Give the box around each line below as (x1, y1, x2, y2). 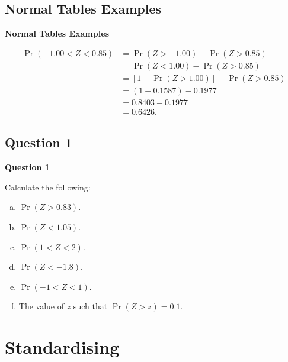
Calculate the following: (5, 180, 91, 193)
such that (73, 300, 108, 312)
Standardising (5, 335, 120, 359)
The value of (18, 300, 65, 312)
